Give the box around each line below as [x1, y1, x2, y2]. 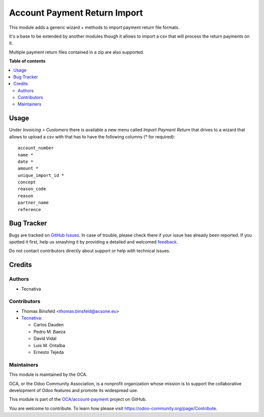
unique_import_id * [18, 173, 65, 178]
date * [18, 159, 34, 164]
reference [18, 207, 41, 212]
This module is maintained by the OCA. [9, 372, 88, 377]
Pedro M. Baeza [33, 329, 66, 334]
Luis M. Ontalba [33, 342, 66, 348]
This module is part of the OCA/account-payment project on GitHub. [9, 396, 147, 402]
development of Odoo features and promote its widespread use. [9, 387, 138, 393]
